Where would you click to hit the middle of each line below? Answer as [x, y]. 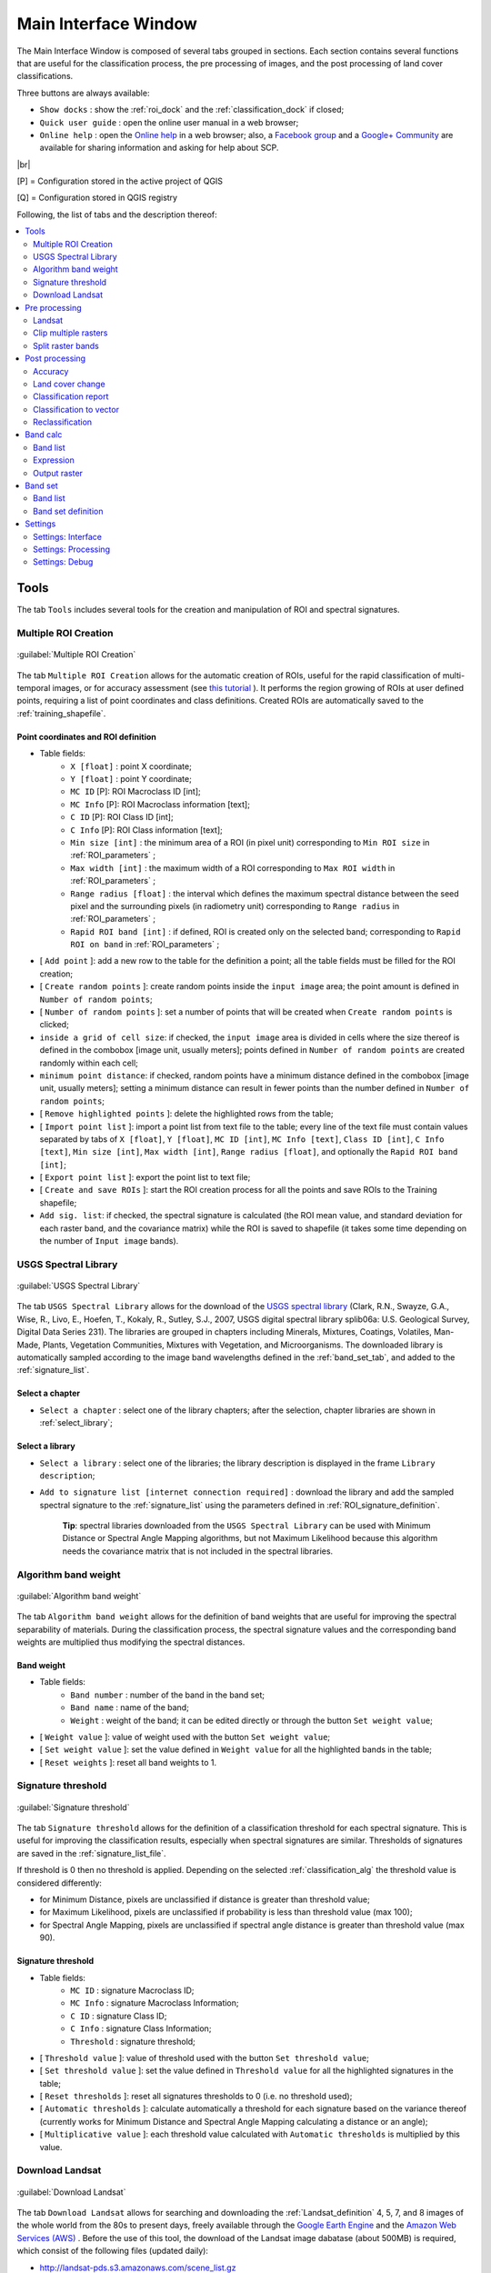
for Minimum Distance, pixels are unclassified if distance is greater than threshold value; [205, 1899]
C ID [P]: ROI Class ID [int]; [122, 817]
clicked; [55, 1025]
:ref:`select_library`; [76, 1423]
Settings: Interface [68, 536]
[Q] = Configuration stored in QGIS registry [97, 198]
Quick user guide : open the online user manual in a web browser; [169, 122]
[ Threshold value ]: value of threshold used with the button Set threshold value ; [205, 2058]
